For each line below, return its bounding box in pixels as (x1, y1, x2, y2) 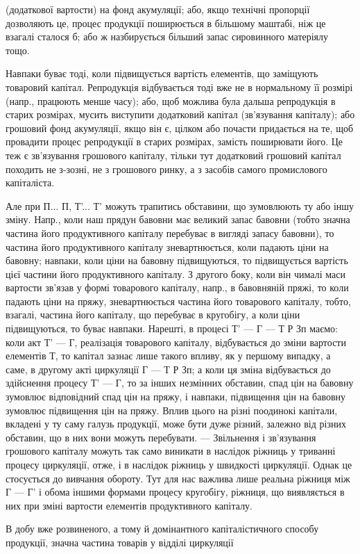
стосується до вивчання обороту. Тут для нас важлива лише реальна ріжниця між (6, 471, 350, 485)
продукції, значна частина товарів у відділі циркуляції (6, 535, 234, 549)
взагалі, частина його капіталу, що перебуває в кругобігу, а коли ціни (6, 307, 300, 322)
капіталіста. (6, 175, 55, 190)
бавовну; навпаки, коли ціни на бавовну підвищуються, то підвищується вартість (6, 253, 348, 268)
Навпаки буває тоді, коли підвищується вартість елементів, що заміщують (6, 66, 318, 81)
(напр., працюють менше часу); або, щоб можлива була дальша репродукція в (6, 93, 336, 108)
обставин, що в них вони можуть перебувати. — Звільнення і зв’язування (6, 430, 316, 444)
